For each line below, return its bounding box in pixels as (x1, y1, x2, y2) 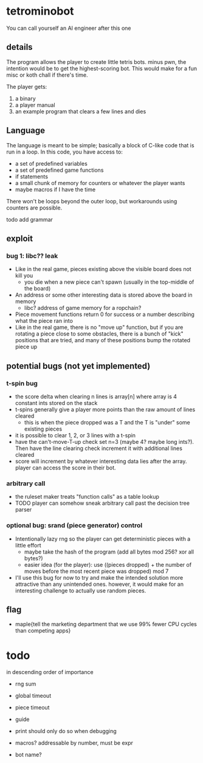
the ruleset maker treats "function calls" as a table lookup (15, 493, 160, 501)
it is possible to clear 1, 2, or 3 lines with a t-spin (15, 431, 136, 439)
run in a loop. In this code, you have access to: (6, 148, 123, 155)
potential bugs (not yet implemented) (6, 360, 151, 371)
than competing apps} (15, 627, 71, 635)
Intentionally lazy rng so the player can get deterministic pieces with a (15, 535, 191, 543)
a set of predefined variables (15, 160, 88, 167)
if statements (15, 172, 49, 180)
